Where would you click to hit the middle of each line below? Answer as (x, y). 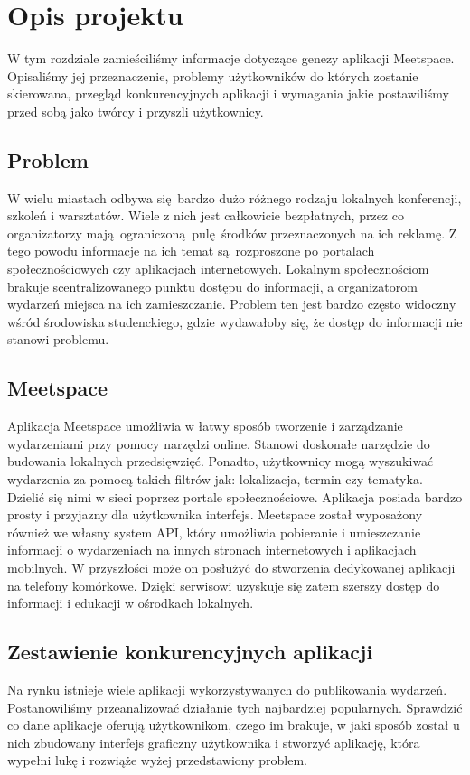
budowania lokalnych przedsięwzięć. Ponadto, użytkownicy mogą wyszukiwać (221, 461)
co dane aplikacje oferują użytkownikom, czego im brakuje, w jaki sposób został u (234, 725)
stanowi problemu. (58, 339)
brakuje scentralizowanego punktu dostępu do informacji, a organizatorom (212, 286)
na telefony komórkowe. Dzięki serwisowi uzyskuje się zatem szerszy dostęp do (224, 585)
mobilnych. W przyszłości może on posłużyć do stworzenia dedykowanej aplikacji (231, 567)
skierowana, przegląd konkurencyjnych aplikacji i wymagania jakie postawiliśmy (228, 93)
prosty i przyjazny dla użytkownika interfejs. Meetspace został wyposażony (215, 514)
